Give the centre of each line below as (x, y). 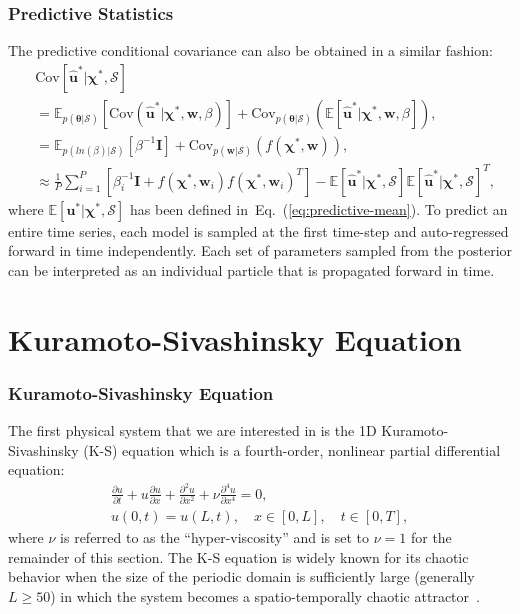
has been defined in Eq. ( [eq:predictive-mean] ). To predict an (318, 208)
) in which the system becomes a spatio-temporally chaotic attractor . (265, 596)
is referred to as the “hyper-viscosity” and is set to (215, 537)
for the (431, 537)
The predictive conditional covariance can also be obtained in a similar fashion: (250, 50)
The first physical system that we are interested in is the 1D (192, 430)
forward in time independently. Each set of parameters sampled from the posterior (260, 250)
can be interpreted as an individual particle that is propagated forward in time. (251, 269)
